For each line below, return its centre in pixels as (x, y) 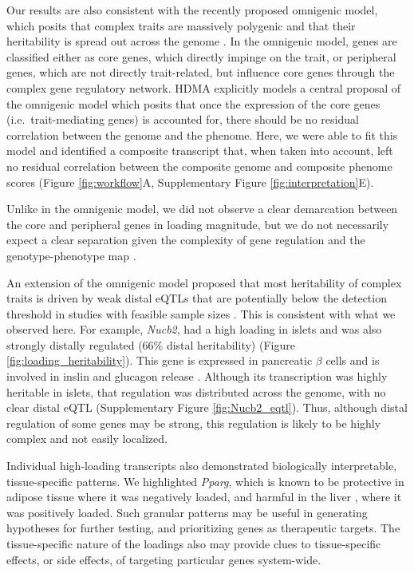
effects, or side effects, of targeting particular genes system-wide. (164, 559)
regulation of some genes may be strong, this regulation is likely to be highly (194, 423)
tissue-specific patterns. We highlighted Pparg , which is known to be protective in (205, 481)
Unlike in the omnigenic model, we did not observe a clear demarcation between (202, 209)
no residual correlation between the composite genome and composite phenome (199, 166)
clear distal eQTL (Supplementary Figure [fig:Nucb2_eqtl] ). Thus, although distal (207, 407)
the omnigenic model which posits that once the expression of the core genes (193, 103)
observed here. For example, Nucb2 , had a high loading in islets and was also (194, 329)
